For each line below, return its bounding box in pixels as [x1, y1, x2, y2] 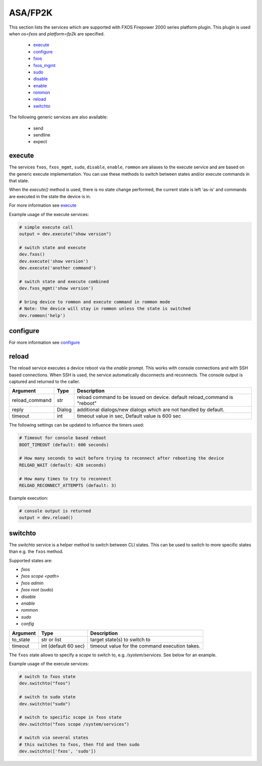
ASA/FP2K [9, 7, 53, 18]
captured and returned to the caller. [9, 379, 80, 384]
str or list [41, 636, 62, 643]
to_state [12, 636, 30, 643]
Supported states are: [9, 557, 53, 563]
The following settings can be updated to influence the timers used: [9, 422, 144, 428]
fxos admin [21, 580, 44, 586]
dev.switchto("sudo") [19, 701, 71, 706]
